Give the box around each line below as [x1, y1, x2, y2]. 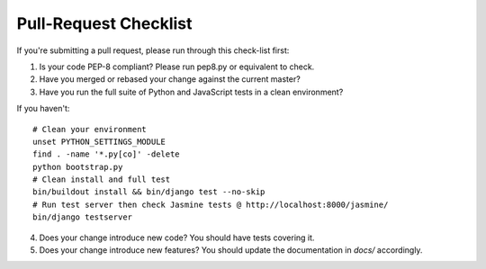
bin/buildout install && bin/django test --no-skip [32, 187, 265, 197]
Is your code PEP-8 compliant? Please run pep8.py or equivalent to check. [39, 61, 315, 72]
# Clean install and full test [32, 175, 171, 184]
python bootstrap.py [32, 162, 123, 172]
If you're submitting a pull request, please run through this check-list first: [16, 45, 290, 56]
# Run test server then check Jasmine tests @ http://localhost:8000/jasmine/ [32, 199, 389, 210]
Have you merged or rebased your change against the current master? [39, 74, 301, 85]
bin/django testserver [32, 212, 133, 222]
